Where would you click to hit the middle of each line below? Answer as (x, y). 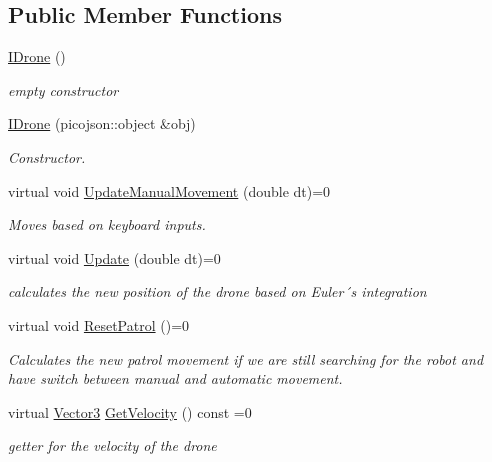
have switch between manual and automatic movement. (175, 378)
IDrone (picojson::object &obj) (102, 123)
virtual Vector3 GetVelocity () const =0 (130, 411)
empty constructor (63, 89)
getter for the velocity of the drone (112, 445)
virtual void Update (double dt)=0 (114, 257)
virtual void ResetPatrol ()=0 (99, 324)
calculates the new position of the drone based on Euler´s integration (217, 291)
